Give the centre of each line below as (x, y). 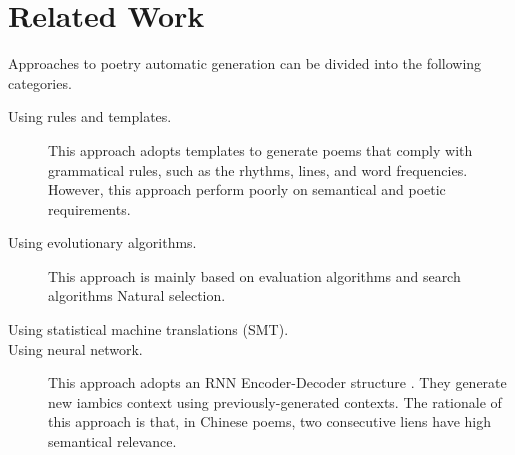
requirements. (89, 208)
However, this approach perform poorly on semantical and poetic (247, 189)
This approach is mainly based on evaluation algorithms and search (254, 275)
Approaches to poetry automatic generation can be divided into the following (245, 63)
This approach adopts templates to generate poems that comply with (260, 149)
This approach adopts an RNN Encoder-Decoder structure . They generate (277, 382)
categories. (40, 82)
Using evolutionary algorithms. (102, 242)
